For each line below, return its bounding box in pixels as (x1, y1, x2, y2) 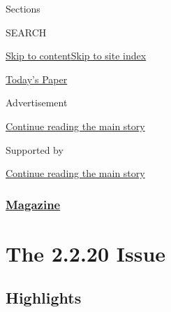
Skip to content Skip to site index (6, 48, 147, 63)
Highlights (6, 287, 82, 309)
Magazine (6, 195, 61, 213)
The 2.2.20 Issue (6, 239, 166, 267)
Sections (6, 1, 40, 15)
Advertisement (6, 95, 68, 110)
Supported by (6, 142, 64, 157)
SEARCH (6, 24, 47, 39)
